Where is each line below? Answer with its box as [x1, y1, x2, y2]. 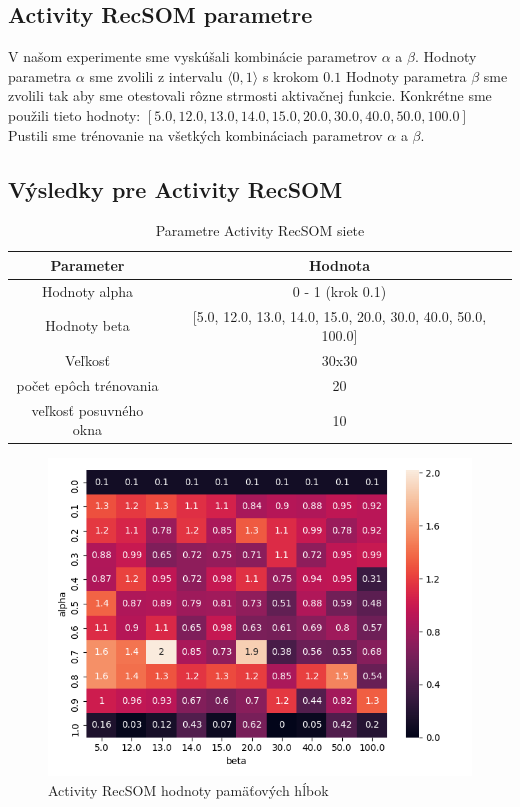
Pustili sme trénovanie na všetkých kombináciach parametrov [8, 124, 383, 145]
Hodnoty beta [45, 315, 130, 336]
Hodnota [308, 254, 371, 275]
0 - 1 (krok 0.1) [292, 280, 387, 301]
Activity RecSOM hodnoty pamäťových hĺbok [48, 780, 329, 801]
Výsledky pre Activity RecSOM [8, 173, 343, 204]
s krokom [262, 65, 319, 86]
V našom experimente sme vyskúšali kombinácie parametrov [8, 46, 378, 67]
